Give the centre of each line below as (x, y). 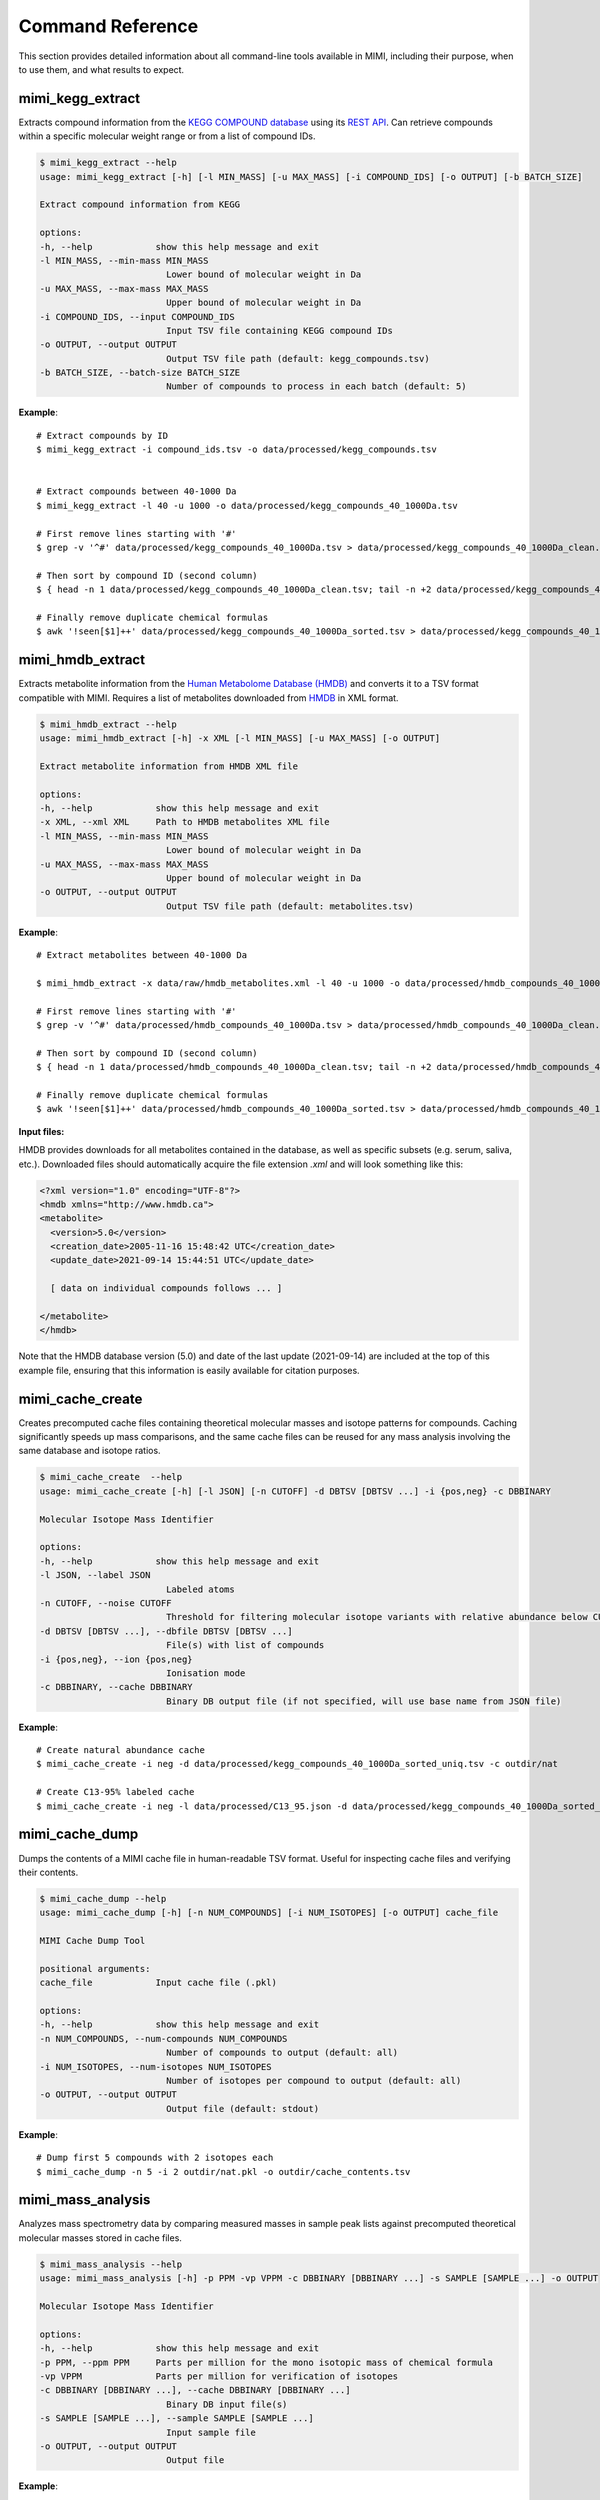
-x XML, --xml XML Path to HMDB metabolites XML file (184, 822)
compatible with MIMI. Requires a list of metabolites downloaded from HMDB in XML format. (208, 697)
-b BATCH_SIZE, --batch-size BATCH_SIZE (139, 373)
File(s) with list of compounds (245, 1645)
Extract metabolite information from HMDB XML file (169, 766)
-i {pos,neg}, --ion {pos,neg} (116, 1659)
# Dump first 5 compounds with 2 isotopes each (155, 2158)
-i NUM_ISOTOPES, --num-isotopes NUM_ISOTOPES (155, 2066)
